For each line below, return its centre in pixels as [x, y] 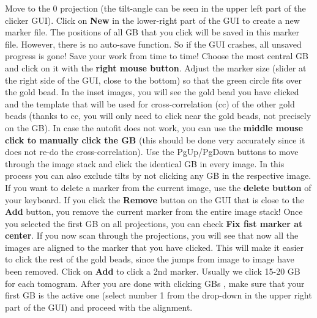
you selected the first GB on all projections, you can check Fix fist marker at [154, 223]
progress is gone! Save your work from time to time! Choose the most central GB [157, 56]
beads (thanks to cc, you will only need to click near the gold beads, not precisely [158, 116]
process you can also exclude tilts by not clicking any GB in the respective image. [158, 175]
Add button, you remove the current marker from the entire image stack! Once [154, 211]
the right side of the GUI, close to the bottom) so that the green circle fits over [154, 80]
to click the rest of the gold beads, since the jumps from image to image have [150, 259]
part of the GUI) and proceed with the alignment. [99, 307]
